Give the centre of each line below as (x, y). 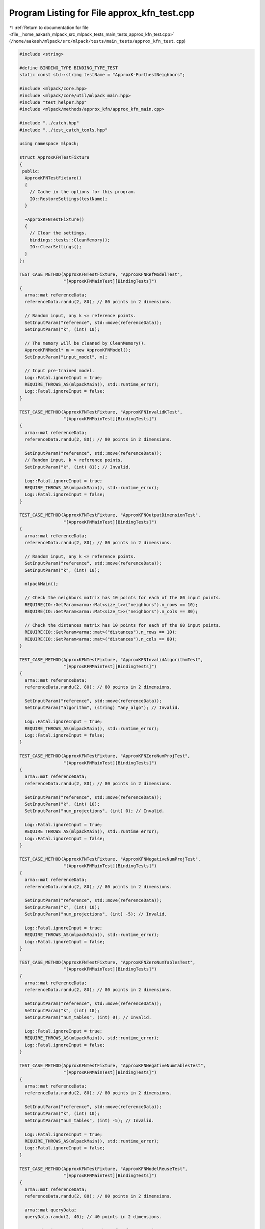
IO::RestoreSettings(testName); (69, 199)
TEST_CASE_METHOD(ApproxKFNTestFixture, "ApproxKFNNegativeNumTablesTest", (113, 1065)
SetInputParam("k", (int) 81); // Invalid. (78, 467)
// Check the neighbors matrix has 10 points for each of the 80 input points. (123, 598)
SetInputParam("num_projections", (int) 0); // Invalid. (94, 811)
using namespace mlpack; (49, 144)
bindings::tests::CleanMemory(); (70, 240)
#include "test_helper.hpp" (53, 102)
